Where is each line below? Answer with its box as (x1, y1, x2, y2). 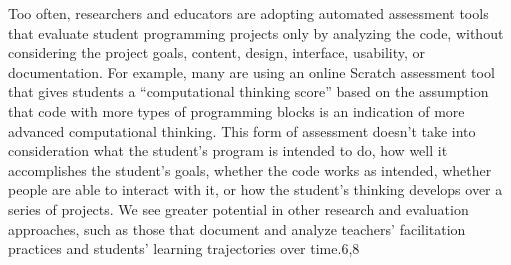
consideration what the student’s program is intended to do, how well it (8, 140, 448, 161)
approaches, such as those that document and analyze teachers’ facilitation (8, 218, 466, 239)
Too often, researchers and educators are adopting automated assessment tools (8, 3, 489, 23)
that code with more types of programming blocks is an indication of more (8, 100, 465, 121)
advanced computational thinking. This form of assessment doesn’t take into (8, 120, 476, 141)
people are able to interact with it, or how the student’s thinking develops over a (8, 179, 503, 200)
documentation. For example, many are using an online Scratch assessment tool (8, 61, 495, 82)
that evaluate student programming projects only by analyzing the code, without (8, 22, 504, 43)
